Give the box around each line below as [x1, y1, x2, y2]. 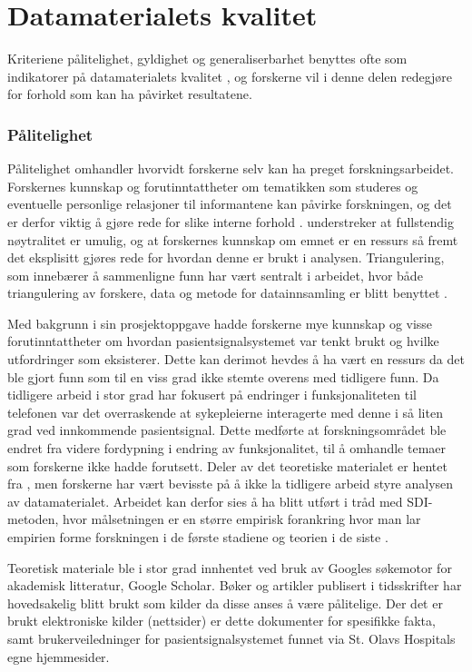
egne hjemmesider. [7, 647, 110, 666]
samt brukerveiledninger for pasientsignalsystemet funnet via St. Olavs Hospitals [7, 628, 456, 647]
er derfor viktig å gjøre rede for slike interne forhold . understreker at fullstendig [7, 212, 454, 231]
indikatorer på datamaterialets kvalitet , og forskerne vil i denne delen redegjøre [7, 66, 453, 85]
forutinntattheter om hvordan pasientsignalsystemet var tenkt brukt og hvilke [7, 331, 439, 351]
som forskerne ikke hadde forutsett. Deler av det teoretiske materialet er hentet [7, 456, 447, 475]
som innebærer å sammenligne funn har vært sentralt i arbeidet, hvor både [7, 265, 423, 284]
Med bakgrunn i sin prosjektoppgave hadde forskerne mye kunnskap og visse [7, 313, 433, 332]
